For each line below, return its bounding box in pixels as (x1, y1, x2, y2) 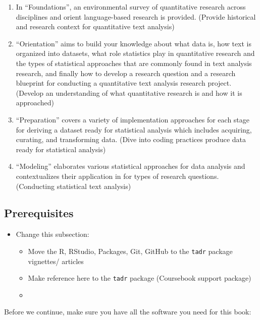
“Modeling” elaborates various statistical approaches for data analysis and (16, 161, 245, 171)
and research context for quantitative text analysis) (16, 21, 175, 32)
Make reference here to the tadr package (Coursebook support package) (28, 273, 251, 283)
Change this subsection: (16, 229, 89, 239)
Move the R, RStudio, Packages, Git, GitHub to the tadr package (28, 245, 233, 256)
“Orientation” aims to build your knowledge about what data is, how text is (16, 38, 252, 48)
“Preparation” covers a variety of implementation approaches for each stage (16, 114, 250, 124)
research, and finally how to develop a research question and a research (16, 68, 236, 78)
